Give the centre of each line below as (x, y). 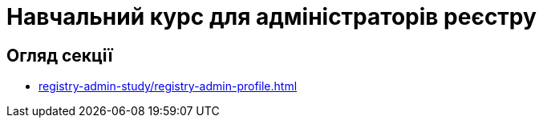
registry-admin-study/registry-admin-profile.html (168, 86)
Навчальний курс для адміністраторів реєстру (271, 17)
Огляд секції (60, 55)
